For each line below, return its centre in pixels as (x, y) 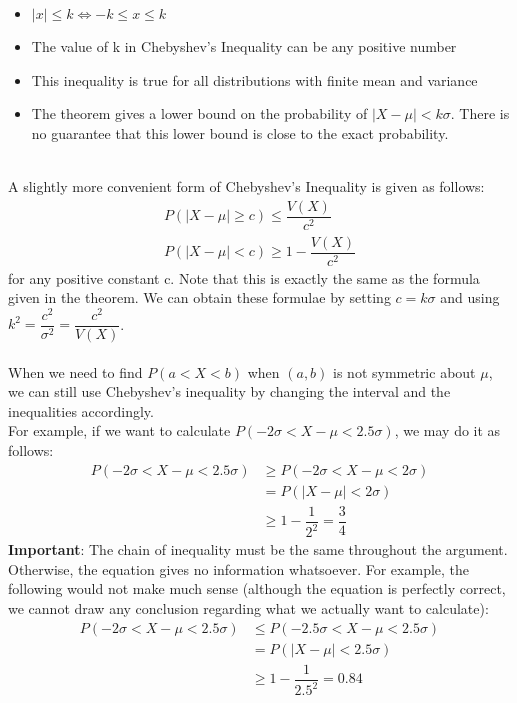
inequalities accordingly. (81, 410)
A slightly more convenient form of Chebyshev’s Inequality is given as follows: (246, 185)
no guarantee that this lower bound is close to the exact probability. (240, 132)
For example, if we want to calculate (119, 430)
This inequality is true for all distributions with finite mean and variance (254, 79)
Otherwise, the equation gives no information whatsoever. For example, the (239, 568)
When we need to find (75, 371)
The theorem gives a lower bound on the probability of (199, 113)
